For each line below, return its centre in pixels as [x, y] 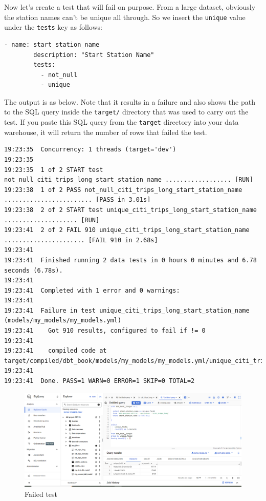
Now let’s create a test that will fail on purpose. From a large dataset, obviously [130, 7]
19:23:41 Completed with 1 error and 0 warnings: [92, 290]
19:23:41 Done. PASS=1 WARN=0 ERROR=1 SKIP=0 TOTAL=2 [99, 381]
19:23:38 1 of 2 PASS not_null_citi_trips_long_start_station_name [123, 190]
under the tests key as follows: [53, 27]
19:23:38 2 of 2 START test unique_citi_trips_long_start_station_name [130, 210]
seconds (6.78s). [34, 270]
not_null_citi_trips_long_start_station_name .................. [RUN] [129, 180]
